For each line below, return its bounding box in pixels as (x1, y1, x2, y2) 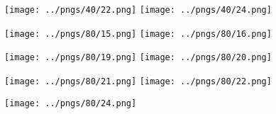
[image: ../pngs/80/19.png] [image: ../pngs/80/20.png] (4, 52, 272, 63)
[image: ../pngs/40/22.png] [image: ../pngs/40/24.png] (4, 5, 272, 15)
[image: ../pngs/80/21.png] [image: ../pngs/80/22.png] (4, 76, 272, 86)
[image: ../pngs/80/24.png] (4, 98, 137, 108)
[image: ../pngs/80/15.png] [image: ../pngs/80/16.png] (4, 28, 272, 39)
